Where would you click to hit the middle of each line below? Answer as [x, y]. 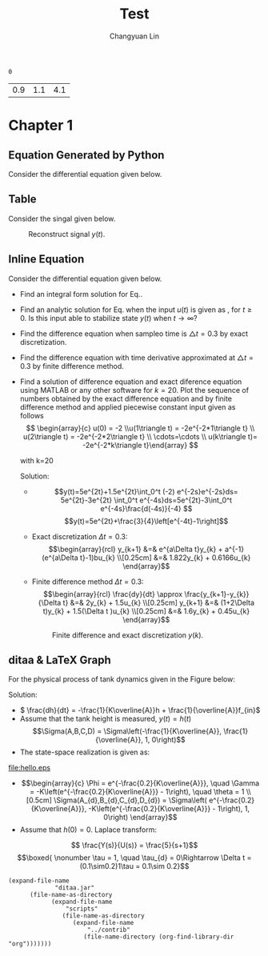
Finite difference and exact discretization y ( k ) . [128, 635]
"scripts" [82, 909]
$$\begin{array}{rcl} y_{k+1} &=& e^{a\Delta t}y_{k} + [136, 549]
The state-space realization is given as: [85, 752]
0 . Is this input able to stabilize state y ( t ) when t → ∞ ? [108, 318]
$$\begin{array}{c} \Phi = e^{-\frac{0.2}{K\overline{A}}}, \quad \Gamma [140, 783]
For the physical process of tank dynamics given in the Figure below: [122, 679]
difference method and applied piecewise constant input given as [128, 407]
